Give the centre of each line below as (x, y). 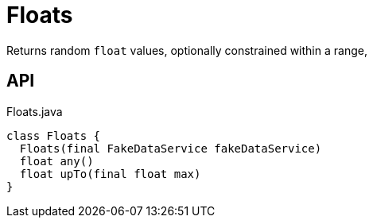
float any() (56, 161)
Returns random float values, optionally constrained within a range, (187, 50)
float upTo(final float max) (110, 174)
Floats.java (35, 111)
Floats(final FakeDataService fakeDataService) (171, 148)
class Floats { (54, 135)
